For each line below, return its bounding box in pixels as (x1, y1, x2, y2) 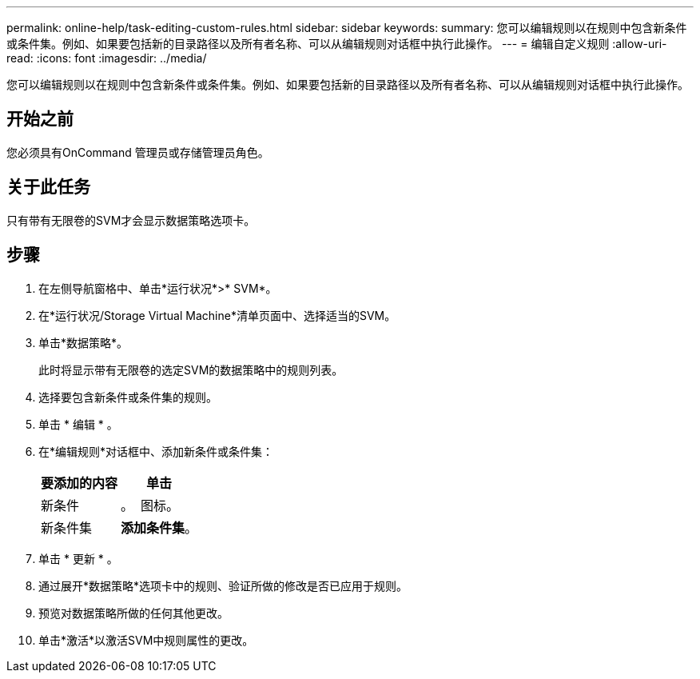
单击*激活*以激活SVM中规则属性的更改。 (38, 633, 254, 647)
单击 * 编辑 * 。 (38, 417, 118, 431)
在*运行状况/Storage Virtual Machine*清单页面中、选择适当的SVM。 (38, 308, 396, 322)
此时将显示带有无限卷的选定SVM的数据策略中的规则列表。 (38, 362, 344, 377)
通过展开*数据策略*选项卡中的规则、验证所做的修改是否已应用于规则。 (38, 578, 408, 593)
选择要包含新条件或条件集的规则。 (38, 389, 217, 404)
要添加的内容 (41, 474, 118, 491)
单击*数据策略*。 (38, 335, 129, 349)
